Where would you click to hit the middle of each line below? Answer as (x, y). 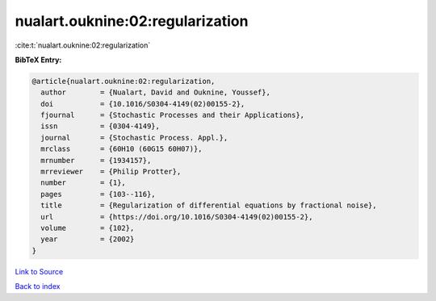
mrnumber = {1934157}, (96, 160)
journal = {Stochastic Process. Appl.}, (134, 138)
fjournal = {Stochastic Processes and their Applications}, (173, 115)
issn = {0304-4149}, (101, 126)
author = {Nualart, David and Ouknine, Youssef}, (155, 92)
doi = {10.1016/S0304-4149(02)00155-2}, (143, 104)
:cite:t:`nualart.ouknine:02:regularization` (83, 45)
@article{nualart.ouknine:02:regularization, (124, 81)
